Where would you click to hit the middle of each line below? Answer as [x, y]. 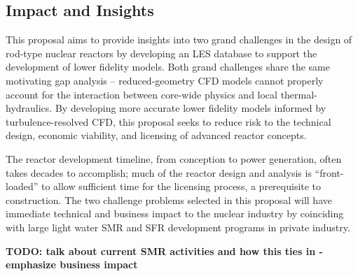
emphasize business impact [72, 264]
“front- [329, 172]
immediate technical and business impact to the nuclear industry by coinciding [175, 213]
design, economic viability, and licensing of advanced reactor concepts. [156, 135]
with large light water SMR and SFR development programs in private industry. [178, 227]
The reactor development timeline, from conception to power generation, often [174, 158]
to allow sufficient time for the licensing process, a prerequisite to [181, 186]
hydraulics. [29, 108]
